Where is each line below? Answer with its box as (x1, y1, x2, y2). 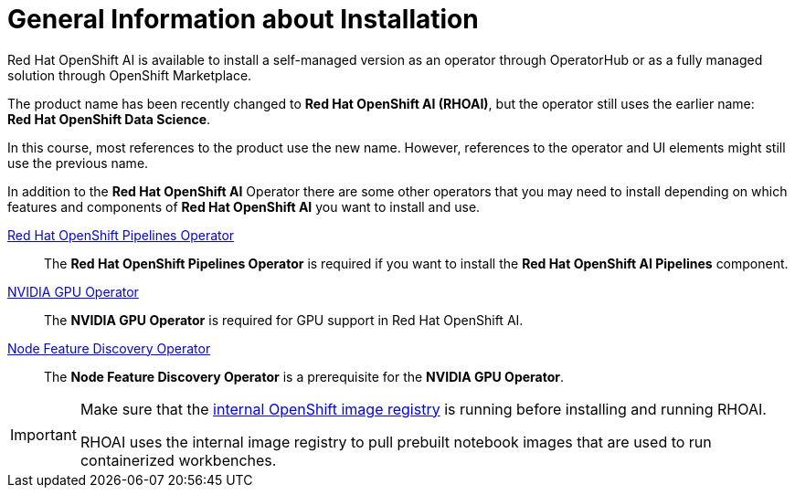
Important (10, 425, 77, 444)
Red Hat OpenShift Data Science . (7, 111, 211, 127)
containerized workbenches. (79, 450, 277, 469)
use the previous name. (7, 154, 149, 171)
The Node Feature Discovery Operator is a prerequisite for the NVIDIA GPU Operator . (44, 368, 565, 384)
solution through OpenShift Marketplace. (7, 67, 252, 83)
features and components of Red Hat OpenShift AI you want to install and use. (7, 198, 481, 215)
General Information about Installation (7, 4, 479, 35)
